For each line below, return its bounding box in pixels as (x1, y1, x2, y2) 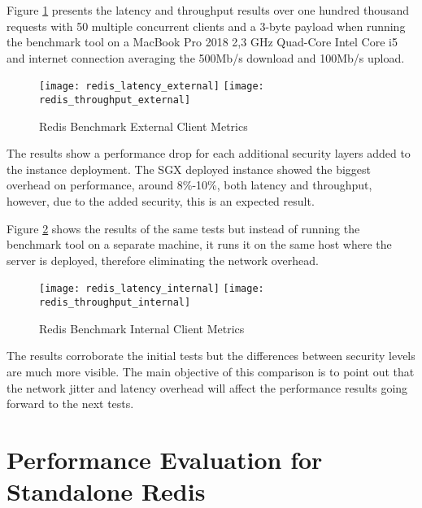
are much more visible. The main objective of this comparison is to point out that (7, 363, 415, 380)
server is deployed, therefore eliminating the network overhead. (7, 251, 319, 268)
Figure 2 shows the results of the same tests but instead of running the (7, 219, 360, 237)
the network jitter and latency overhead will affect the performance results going (7, 379, 408, 396)
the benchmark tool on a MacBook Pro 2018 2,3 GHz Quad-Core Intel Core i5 (7, 33, 398, 50)
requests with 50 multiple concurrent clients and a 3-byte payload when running (7, 17, 406, 34)
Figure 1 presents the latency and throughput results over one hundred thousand (7, 2, 410, 18)
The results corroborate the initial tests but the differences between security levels (7, 347, 415, 364)
